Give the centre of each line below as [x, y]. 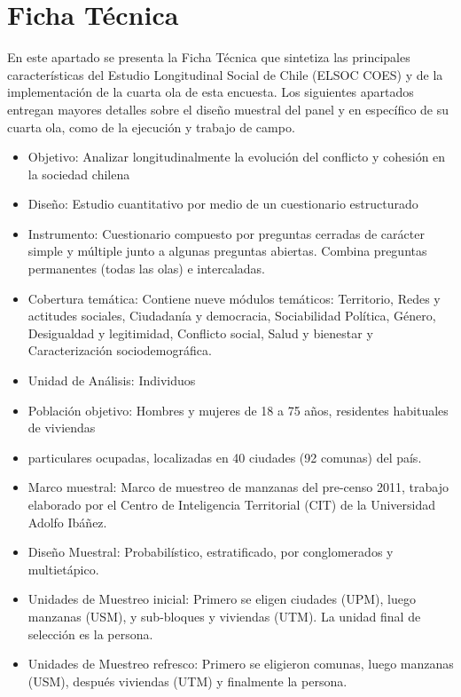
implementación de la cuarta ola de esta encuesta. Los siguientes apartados [211, 92]
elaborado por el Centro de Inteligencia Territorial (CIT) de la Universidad [232, 504]
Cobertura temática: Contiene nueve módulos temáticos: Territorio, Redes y [234, 298]
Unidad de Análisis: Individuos [112, 380]
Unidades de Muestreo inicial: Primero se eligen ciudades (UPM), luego [222, 599]
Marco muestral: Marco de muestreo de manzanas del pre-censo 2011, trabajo [238, 487]
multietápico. [63, 569]
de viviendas [62, 428]
